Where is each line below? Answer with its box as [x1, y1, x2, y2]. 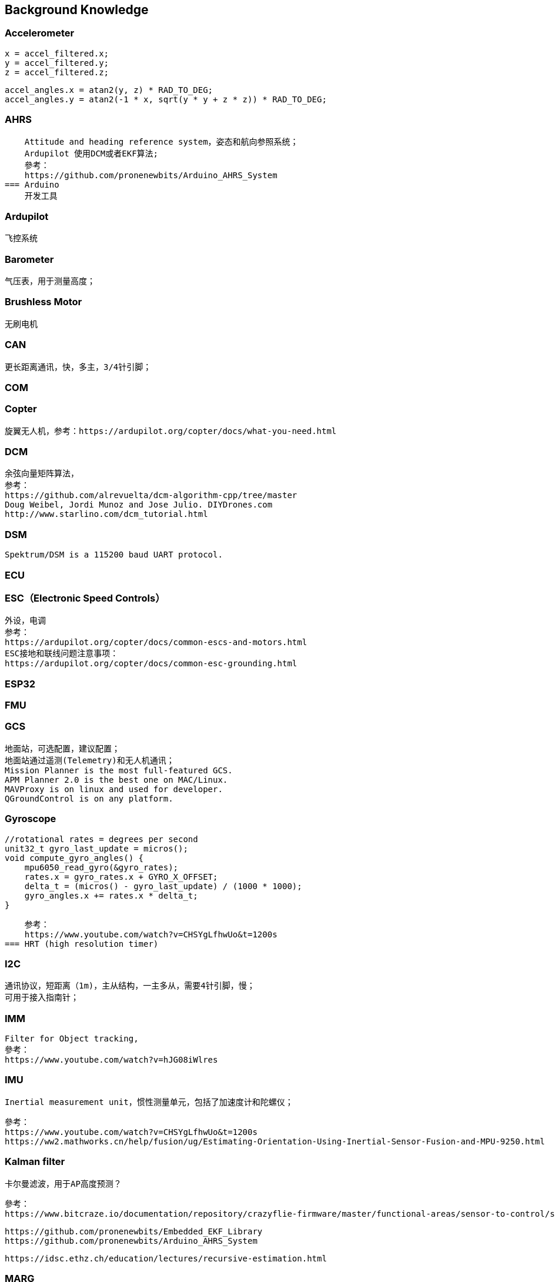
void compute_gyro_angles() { [5, 853, 144, 863]
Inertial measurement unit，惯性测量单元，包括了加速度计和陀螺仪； [5, 1097, 293, 1107]
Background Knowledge [5, 2, 149, 17]
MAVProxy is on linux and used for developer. [5, 784, 223, 794]
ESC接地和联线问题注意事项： [5, 649, 119, 659]
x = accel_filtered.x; [5, 48, 109, 58]
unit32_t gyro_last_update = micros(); [5, 843, 188, 853]
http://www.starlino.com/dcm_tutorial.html [5, 509, 208, 519]
